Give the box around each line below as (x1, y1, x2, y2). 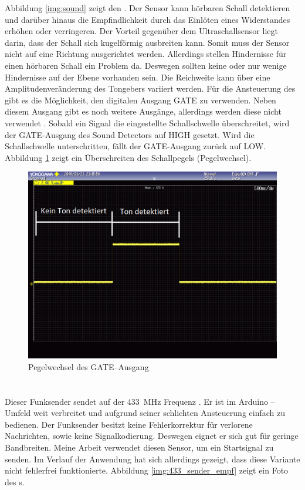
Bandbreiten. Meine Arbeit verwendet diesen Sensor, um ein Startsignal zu (5, 441, 274, 454)
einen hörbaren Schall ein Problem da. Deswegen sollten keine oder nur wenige (5, 59, 287, 71)
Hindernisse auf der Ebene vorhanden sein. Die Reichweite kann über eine (5, 71, 270, 83)
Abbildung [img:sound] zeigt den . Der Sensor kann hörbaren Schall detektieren (5, 2, 290, 14)
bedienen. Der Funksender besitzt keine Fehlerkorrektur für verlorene (5, 418, 253, 430)
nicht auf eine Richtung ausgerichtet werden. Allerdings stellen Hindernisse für (5, 48, 287, 60)
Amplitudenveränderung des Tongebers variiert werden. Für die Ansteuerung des (5, 82, 296, 95)
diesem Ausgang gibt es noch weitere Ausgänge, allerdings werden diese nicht (5, 105, 282, 118)
